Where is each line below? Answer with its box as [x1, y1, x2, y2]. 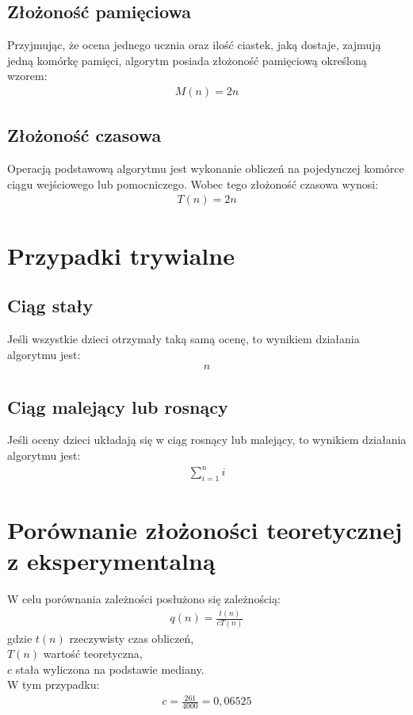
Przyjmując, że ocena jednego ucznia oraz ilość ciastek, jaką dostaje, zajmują [7, 36, 381, 53]
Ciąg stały [7, 293, 94, 318]
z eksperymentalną [7, 545, 216, 577]
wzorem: [7, 67, 48, 84]
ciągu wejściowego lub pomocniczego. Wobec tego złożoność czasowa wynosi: [7, 175, 379, 192]
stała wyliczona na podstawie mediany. [15, 660, 205, 677]
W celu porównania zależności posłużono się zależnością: [7, 591, 281, 607]
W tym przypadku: [7, 676, 100, 693]
